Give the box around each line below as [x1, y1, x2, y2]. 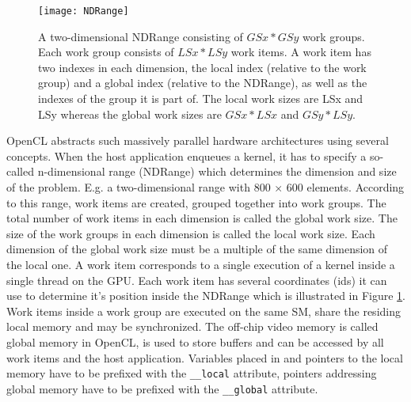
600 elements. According [286, 179, 405, 195]
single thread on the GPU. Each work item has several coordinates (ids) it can [6, 271, 387, 288]
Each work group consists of [38, 44, 174, 60]
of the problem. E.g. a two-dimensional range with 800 [6, 179, 271, 195]
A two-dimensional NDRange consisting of [38, 28, 243, 44]
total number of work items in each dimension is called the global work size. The [6, 210, 398, 226]
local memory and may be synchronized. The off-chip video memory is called [6, 318, 379, 335]
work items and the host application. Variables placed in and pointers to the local [6, 349, 403, 366]
